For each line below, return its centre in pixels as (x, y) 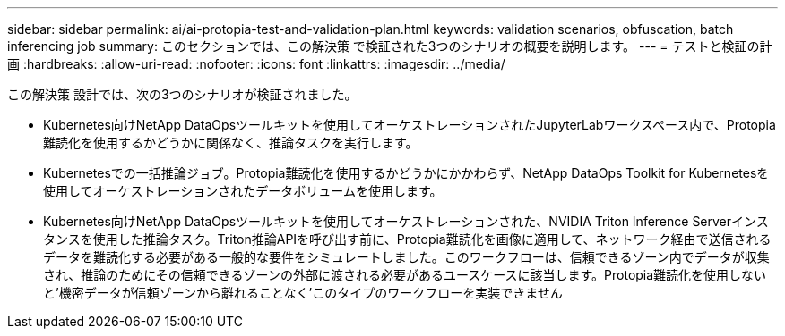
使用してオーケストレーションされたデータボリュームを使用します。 (243, 191)
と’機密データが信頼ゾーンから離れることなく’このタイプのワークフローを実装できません (303, 293)
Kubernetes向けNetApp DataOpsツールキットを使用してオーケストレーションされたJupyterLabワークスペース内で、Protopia (410, 125)
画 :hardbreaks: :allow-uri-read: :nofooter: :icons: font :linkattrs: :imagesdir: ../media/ (256, 64)
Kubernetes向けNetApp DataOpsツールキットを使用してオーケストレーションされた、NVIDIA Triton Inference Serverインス (406, 221)
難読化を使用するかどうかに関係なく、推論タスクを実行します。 (231, 143)
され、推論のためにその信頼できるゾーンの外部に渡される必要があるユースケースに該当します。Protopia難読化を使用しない (405, 275)
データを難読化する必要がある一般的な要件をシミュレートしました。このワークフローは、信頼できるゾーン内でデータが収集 (406, 257)
